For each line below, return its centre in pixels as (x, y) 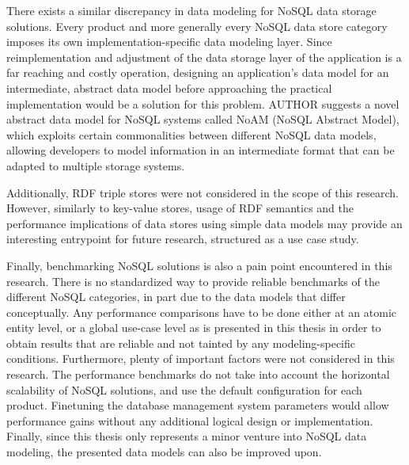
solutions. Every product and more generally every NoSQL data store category (197, 26)
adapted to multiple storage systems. (96, 165)
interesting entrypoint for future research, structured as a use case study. (183, 239)
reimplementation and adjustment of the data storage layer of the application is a (204, 57)
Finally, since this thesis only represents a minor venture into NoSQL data (187, 436)
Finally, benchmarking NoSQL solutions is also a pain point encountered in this (199, 265)
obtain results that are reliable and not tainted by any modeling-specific (181, 343)
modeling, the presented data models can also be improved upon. (164, 452)
